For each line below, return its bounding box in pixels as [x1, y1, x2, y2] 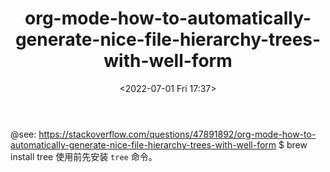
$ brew [278, 138, 308, 151]
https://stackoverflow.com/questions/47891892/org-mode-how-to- [38, 128, 317, 140]
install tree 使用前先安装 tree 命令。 [10, 150, 158, 162]
